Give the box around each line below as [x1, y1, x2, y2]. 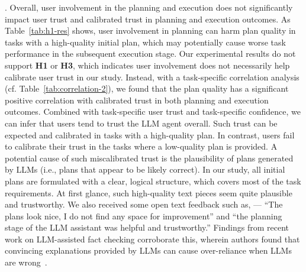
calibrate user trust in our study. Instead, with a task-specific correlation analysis [5, 70, 299, 83]
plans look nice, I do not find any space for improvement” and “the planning [5, 209, 282, 222]
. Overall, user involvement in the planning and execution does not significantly [5, 1, 293, 13]
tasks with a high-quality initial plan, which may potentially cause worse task [5, 35, 286, 48]
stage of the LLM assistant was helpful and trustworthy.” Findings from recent [5, 221, 289, 234]
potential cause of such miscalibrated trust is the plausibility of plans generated [5, 151, 294, 164]
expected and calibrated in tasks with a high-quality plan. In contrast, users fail [5, 128, 295, 141]
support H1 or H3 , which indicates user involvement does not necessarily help [5, 59, 290, 71]
